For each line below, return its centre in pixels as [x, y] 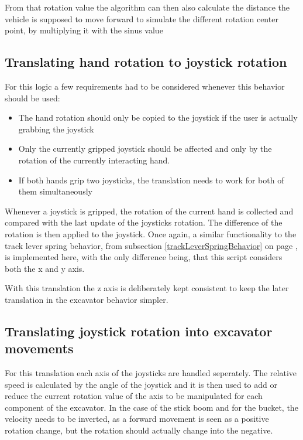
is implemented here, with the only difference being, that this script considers [144, 257]
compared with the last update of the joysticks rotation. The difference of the [144, 222]
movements [39, 348]
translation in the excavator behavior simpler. [87, 299]
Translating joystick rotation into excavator [139, 331]
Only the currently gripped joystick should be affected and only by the [145, 149]
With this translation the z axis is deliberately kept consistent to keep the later [147, 288]
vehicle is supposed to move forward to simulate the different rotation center [142, 18]
